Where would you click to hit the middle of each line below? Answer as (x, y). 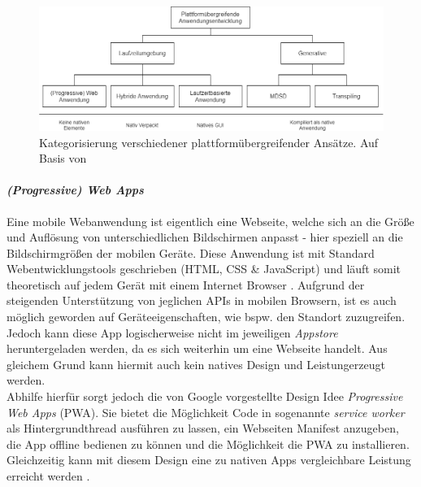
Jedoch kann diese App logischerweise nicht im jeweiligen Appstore (172, 332)
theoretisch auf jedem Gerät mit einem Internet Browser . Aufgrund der (186, 284)
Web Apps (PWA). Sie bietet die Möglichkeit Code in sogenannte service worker (206, 412)
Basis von (63, 158)
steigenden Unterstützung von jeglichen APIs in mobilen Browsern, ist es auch (202, 300)
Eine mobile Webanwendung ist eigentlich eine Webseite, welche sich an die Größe (210, 221)
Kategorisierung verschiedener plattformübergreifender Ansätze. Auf (209, 142)
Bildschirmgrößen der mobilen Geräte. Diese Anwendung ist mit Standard (191, 252)
